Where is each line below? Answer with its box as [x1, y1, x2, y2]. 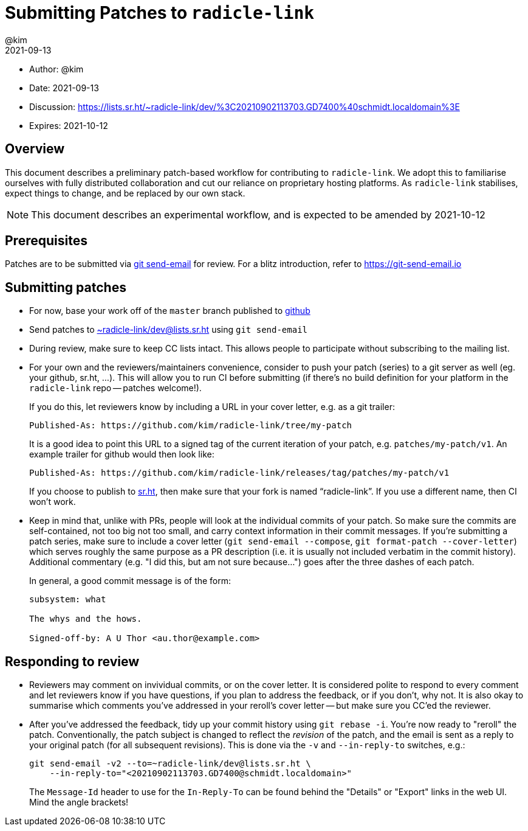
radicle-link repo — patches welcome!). [29, 383, 202, 394]
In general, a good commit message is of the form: [29, 575, 231, 586]
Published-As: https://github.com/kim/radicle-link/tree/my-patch [29, 420, 352, 431]
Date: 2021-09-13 [29, 82, 99, 93]
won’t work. [29, 496, 76, 507]
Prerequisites [5, 233, 87, 249]
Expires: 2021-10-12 [29, 120, 108, 131]
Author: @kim [29, 63, 84, 74]
